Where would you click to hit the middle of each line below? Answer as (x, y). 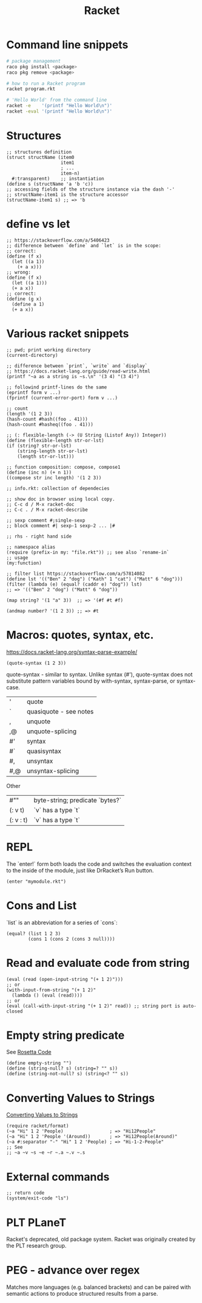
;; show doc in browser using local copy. (61, 499)
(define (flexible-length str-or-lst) (55, 440)
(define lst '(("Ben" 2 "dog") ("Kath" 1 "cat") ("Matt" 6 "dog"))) (95, 579)
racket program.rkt (31, 89)
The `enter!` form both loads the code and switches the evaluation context (99, 864)
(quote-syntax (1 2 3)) (36, 663)
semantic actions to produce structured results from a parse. (82, 1294)
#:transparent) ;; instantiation (58, 178)
